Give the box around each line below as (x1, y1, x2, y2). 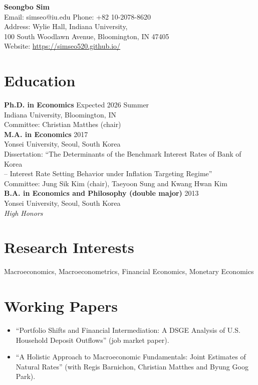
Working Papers (4, 296, 118, 316)
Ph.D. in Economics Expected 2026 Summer (4, 99, 149, 110)
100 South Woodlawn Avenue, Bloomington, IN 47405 (4, 31, 169, 41)
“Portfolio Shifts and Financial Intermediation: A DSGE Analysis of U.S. (16, 325, 240, 335)
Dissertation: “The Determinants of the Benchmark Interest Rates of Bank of (4, 149, 241, 159)
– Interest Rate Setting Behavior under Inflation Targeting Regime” (4, 168, 212, 179)
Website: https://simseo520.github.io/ (4, 41, 121, 51)
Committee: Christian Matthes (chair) (4, 119, 121, 130)
